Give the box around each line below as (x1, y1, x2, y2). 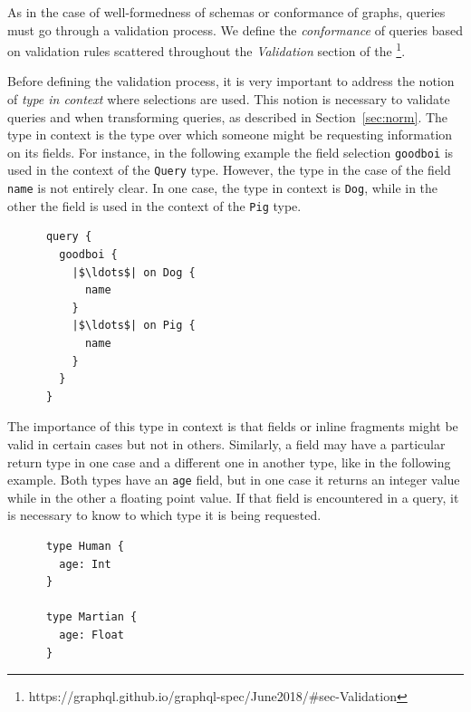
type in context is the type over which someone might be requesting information (7, 125, 453, 144)
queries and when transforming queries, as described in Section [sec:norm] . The (7, 107, 448, 126)
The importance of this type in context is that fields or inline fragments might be (7, 417, 458, 436)
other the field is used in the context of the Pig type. (7, 196, 302, 215)
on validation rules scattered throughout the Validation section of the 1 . (7, 39, 406, 60)
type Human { (45, 540, 124, 553)
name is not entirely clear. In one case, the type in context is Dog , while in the (7, 178, 438, 197)
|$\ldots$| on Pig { (72, 319, 196, 332)
